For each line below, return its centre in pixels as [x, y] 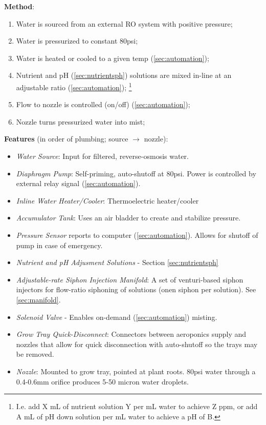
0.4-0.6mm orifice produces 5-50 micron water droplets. [102, 381]
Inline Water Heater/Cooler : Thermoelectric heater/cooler [107, 200]
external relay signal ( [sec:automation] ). [78, 183]
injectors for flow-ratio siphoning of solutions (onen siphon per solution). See [136, 289]
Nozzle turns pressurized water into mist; [81, 121]
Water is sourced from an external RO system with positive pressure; [124, 23]
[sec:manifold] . [38, 299]
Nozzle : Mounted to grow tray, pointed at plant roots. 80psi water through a [136, 371]
